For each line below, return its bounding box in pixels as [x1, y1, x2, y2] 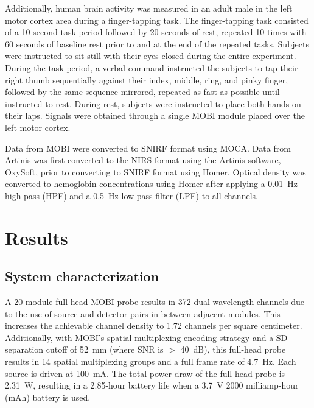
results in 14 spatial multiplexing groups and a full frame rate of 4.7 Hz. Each [5, 355, 296, 368]
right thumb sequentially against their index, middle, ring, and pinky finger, [5, 73, 288, 86]
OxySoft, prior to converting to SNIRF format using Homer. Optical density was [5, 165, 306, 178]
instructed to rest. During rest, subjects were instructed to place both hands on [5, 97, 301, 110]
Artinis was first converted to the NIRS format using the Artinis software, [5, 153, 281, 166]
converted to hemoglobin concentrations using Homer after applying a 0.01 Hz [5, 177, 298, 190]
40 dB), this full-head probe [180, 343, 286, 356]
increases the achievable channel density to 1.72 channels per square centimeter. [5, 319, 302, 332]
